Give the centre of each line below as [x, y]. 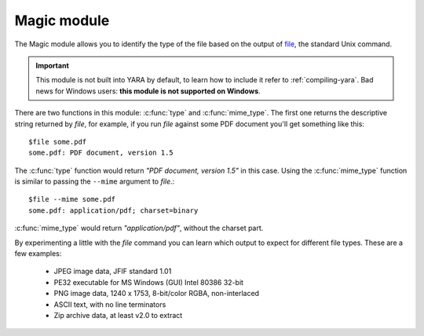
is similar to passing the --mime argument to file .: [95, 181]
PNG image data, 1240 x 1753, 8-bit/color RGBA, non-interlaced [156, 294]
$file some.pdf [58, 142]
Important [53, 65]
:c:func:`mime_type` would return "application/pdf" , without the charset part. [139, 228]
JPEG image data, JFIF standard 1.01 [113, 272]
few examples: [38, 254]
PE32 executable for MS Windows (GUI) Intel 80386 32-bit [148, 282]
